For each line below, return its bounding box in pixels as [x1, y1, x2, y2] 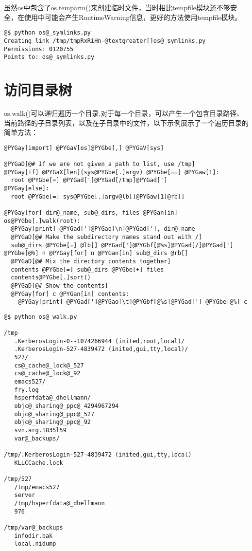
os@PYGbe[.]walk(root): [4, 217, 81, 224]
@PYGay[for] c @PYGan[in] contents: [11, 290, 129, 297]
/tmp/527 [4, 475, 32, 482]
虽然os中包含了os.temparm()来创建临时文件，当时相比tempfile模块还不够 [4, 2, 231, 12]
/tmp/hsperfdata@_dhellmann [14, 499, 105, 507]
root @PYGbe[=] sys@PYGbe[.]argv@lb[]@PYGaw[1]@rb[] [11, 193, 185, 200]
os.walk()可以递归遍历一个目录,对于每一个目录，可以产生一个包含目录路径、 [4, 108, 244, 118]
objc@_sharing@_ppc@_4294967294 [14, 403, 119, 410]
